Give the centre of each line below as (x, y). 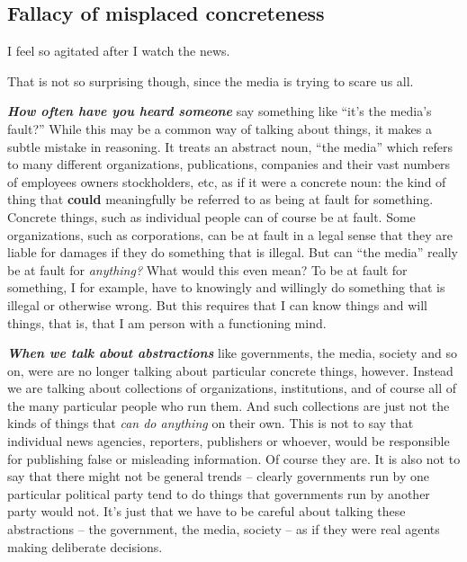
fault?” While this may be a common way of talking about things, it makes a (220, 128)
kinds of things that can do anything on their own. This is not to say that (211, 423)
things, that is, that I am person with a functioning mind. (167, 322)
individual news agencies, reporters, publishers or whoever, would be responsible (229, 441)
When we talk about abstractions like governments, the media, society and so (232, 353)
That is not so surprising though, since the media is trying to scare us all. (211, 80)
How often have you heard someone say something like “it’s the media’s (220, 111)
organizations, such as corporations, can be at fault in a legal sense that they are (230, 234)
